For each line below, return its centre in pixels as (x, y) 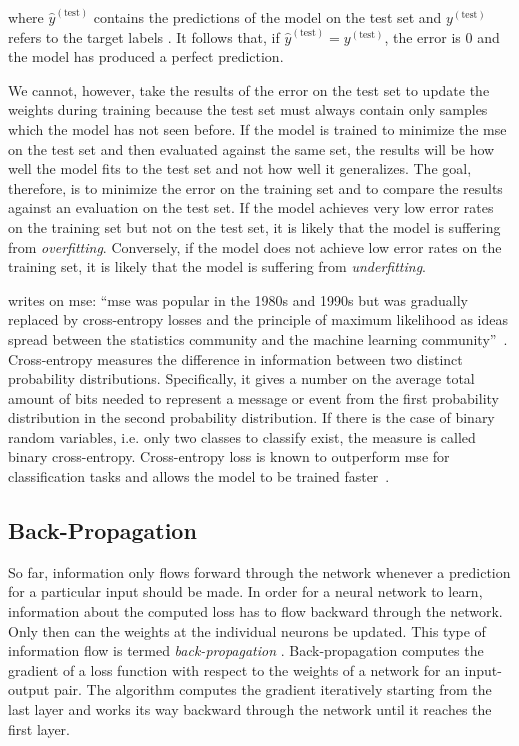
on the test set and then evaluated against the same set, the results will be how (251, 148)
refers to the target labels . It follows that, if (144, 36)
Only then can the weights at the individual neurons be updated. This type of (247, 630)
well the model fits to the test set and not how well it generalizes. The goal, (240, 168)
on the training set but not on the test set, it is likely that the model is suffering (254, 226)
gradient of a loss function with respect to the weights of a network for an (234, 669)
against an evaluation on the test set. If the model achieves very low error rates (251, 207)
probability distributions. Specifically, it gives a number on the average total (241, 378)
